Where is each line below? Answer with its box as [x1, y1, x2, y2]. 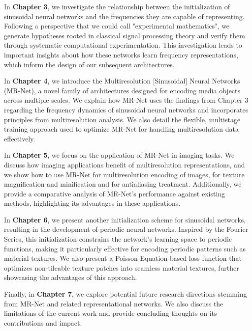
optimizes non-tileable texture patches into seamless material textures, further [4, 262, 239, 273]
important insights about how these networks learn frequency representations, [4, 49, 238, 59]
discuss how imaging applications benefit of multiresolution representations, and [4, 159, 245, 169]
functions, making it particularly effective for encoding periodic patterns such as [4, 243, 246, 253]
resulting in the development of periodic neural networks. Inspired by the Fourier [4, 224, 249, 234]
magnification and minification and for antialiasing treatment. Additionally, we [4, 179, 242, 189]
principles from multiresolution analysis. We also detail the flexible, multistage [4, 114, 241, 124]
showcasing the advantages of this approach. [4, 272, 137, 282]
